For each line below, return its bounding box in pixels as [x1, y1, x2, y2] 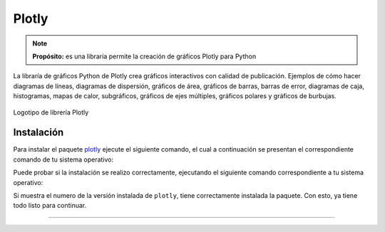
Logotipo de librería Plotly [13, 107, 89, 117]
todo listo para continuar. [13, 201, 87, 210]
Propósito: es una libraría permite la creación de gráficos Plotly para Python [32, 52, 257, 60]
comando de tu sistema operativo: [13, 155, 114, 164]
